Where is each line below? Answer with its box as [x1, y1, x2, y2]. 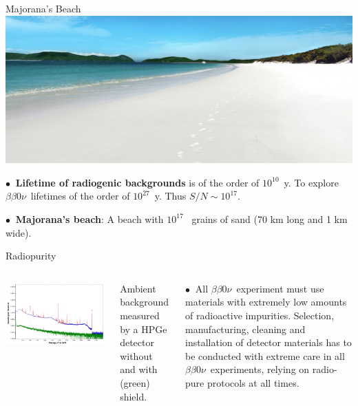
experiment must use [236, 281, 324, 295]
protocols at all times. [207, 375, 299, 389]
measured [120, 308, 160, 322]
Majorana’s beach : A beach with [15, 211, 164, 226]
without [120, 348, 153, 363]
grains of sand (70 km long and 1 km [191, 211, 348, 226]
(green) [120, 375, 150, 389]
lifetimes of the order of [30, 189, 130, 203]
